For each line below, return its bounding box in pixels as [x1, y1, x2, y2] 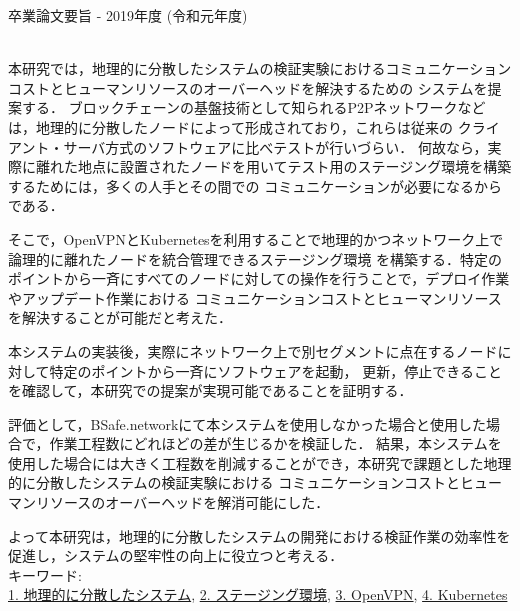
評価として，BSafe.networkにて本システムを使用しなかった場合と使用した [8, 413, 486, 434]
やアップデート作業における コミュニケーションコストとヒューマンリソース [8, 287, 502, 308]
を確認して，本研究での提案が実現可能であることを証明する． [8, 380, 413, 401]
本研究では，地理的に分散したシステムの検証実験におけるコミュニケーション [8, 58, 512, 79]
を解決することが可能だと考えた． [8, 307, 232, 328]
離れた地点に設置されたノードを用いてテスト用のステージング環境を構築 [35, 156, 512, 177]
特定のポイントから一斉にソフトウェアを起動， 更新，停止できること [49, 360, 502, 381]
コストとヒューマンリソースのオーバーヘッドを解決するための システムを [8, 77, 488, 98]
